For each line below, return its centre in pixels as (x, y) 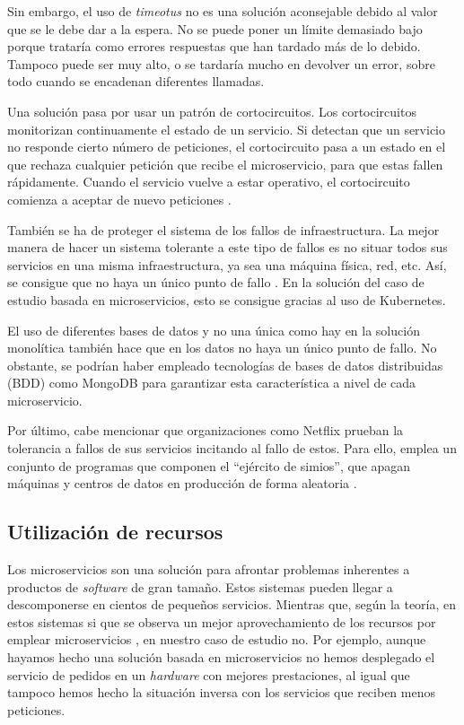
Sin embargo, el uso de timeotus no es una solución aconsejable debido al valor (223, 11)
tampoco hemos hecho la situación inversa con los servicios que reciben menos (221, 692)
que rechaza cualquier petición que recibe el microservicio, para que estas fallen (225, 164)
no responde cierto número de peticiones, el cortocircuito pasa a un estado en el (227, 147)
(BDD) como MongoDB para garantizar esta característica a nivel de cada (212, 383)
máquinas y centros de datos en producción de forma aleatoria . (182, 483)
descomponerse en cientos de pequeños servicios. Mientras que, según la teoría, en (232, 604)
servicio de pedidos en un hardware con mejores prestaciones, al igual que (209, 674)
